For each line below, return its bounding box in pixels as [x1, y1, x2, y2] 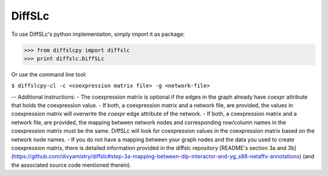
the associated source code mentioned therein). [11, 161, 132, 169]
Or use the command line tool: [11, 71, 87, 78]
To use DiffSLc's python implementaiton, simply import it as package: [11, 30, 185, 38]
